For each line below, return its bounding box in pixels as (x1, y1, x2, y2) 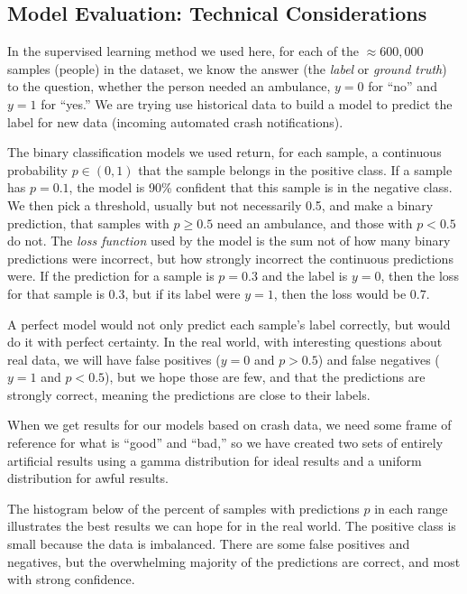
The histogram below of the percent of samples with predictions (7, 498, 360, 517)
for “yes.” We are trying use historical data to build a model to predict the (41, 94, 453, 113)
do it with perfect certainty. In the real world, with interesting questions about (7, 332, 443, 351)
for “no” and (368, 77, 437, 96)
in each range (374, 498, 448, 517)
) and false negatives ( (317, 349, 440, 368)
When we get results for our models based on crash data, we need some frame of (7, 415, 452, 434)
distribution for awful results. (7, 469, 169, 487)
